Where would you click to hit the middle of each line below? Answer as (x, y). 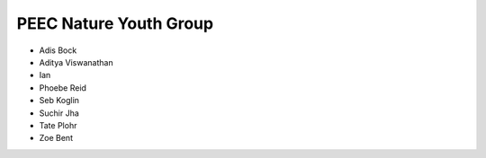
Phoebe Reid (63, 88)
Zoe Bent (56, 138)
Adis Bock (58, 50)
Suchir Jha (59, 113)
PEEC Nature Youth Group (115, 23)
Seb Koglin (59, 101)
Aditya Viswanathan (76, 62)
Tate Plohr (58, 125)
